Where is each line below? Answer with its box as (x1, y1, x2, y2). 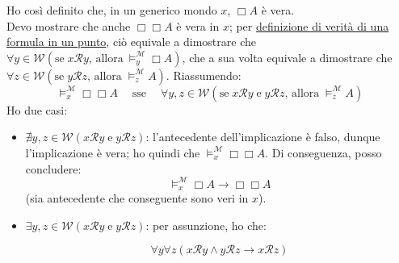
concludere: (25, 160, 82, 177)
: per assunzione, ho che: (145, 216, 267, 233)
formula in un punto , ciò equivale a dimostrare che (6, 33, 256, 50)
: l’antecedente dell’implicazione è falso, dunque (145, 128, 380, 145)
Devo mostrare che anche (6, 17, 131, 34)
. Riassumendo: (166, 66, 241, 83)
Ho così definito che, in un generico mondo (6, 2, 217, 18)
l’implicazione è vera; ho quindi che (25, 144, 200, 161)
